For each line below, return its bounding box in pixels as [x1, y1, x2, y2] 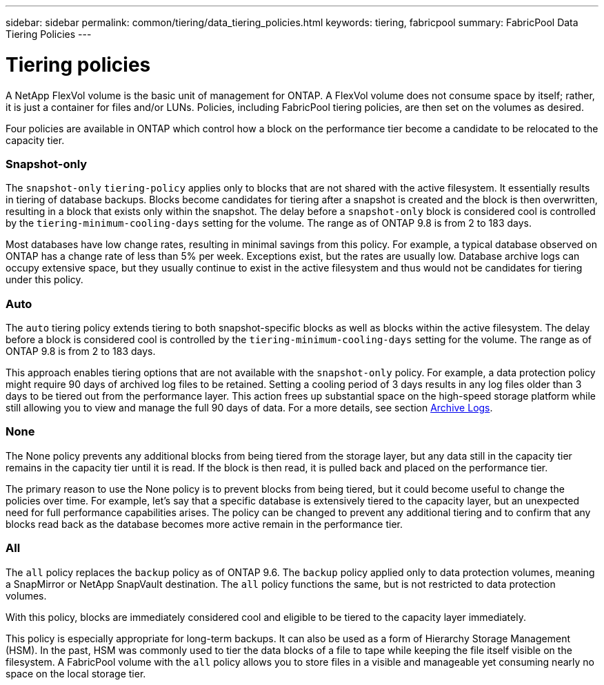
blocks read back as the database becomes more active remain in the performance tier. [6, 518, 403, 530]
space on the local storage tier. [6, 667, 146, 679]
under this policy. [6, 274, 83, 286]
